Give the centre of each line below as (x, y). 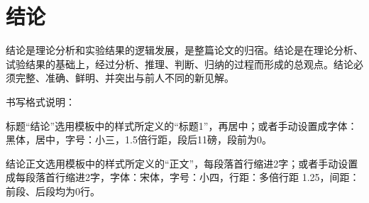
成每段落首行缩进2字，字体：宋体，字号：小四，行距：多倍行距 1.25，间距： (183, 177)
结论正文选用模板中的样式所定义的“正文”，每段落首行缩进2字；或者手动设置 (182, 163)
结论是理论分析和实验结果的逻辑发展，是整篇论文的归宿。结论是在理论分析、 (184, 50)
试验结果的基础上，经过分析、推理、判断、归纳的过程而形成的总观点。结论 (180, 64)
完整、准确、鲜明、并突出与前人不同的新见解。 (125, 78)
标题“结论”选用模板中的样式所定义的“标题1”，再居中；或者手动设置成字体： (182, 125)
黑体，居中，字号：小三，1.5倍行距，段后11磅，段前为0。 (139, 139)
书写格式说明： (40, 101)
